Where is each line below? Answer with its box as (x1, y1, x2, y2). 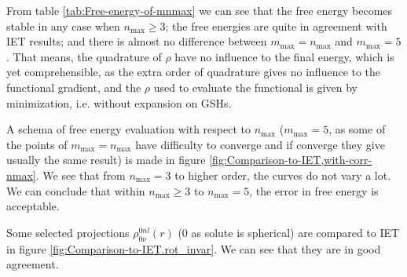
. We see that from (35, 166, 126, 183)
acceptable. (6, 198, 60, 214)
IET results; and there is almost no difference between (6, 33, 267, 49)
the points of (6, 136, 68, 152)
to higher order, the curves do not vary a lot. (174, 166, 391, 183)
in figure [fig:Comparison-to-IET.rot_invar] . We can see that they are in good (6, 240, 381, 257)
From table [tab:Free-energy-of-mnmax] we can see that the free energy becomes (6, 2, 393, 18)
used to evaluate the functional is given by (153, 78, 357, 95)
